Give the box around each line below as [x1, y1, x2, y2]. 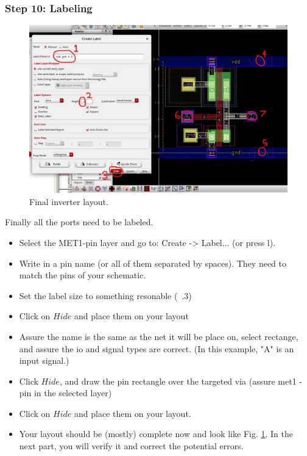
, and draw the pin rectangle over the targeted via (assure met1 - [59, 374, 303, 387]
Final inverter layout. [29, 195, 108, 208]
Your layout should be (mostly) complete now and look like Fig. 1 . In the [19, 427, 293, 440]
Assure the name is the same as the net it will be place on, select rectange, [19, 330, 298, 342]
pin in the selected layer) [19, 386, 112, 399]
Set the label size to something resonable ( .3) [19, 289, 192, 302]
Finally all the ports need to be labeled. [5, 215, 153, 228]
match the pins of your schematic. [19, 269, 146, 281]
